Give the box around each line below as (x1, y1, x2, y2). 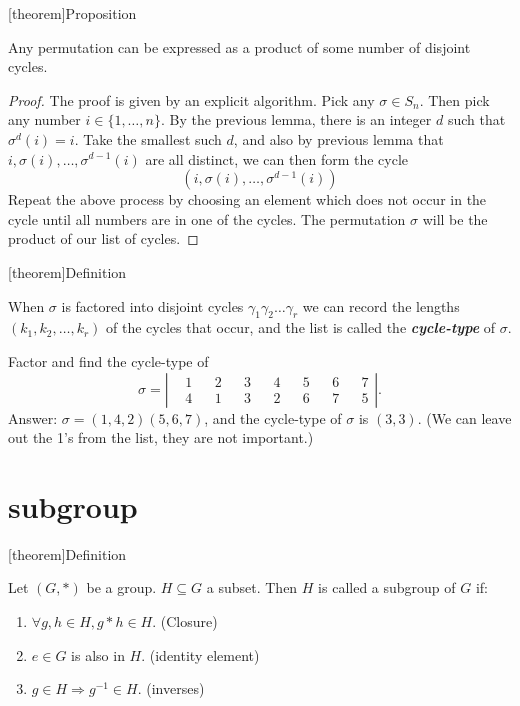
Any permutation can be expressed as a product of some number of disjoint (8, 36, 471, 57)
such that (447, 109, 506, 130)
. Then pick (419, 89, 490, 110)
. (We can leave (417, 407, 512, 428)
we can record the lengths (302, 295, 460, 316)
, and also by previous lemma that (233, 128, 444, 149)
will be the (422, 208, 488, 229)
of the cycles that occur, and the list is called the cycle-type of (106, 317, 496, 338)
